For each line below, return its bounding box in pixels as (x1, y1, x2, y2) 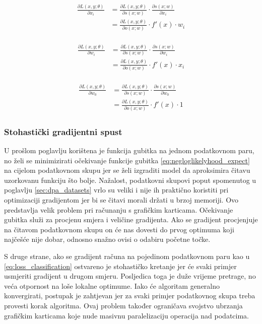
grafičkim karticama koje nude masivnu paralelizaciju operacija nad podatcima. (4, 310, 249, 320)
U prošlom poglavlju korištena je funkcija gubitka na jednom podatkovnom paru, (4, 145, 254, 155)
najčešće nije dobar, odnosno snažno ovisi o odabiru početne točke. (4, 234, 211, 244)
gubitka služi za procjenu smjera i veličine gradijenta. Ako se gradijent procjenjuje (4, 214, 258, 225)
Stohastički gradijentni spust (4, 125, 122, 138)
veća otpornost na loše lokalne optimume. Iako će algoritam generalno (4, 280, 220, 291)
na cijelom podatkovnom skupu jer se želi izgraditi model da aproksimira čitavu (4, 165, 250, 175)
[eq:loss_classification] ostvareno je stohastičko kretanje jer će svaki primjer (4, 261, 237, 271)
